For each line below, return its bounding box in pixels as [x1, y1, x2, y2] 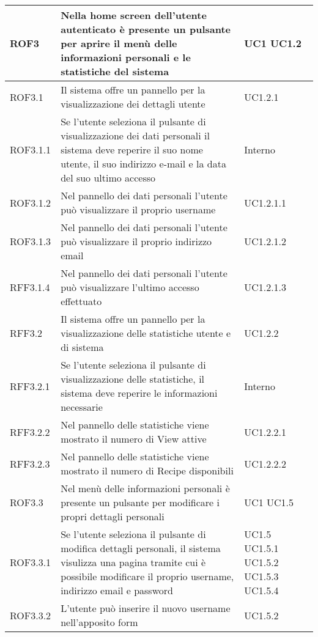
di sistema [61, 340, 104, 354]
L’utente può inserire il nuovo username [61, 601, 231, 615]
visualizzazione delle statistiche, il [61, 372, 205, 386]
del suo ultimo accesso [61, 171, 156, 185]
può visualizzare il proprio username [61, 202, 216, 216]
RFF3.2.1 [10, 378, 50, 393]
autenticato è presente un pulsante [61, 22, 231, 36]
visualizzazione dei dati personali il [61, 128, 210, 142]
